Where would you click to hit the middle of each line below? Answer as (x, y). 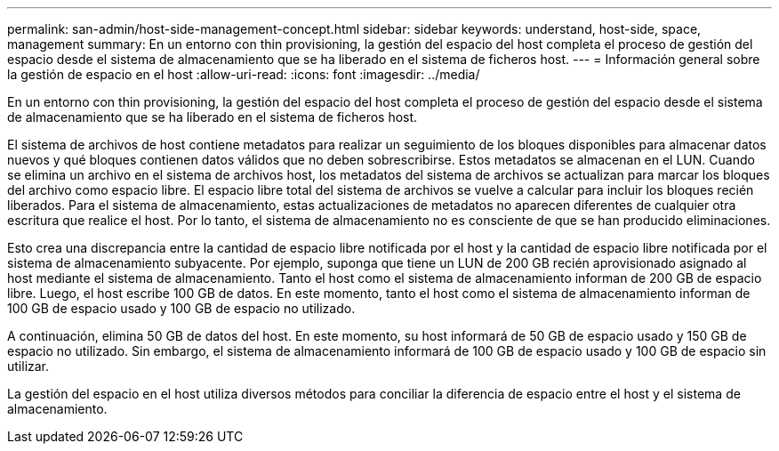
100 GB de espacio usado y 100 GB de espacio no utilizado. (181, 308)
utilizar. (28, 366)
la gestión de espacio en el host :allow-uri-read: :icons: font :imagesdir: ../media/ (244, 74)
